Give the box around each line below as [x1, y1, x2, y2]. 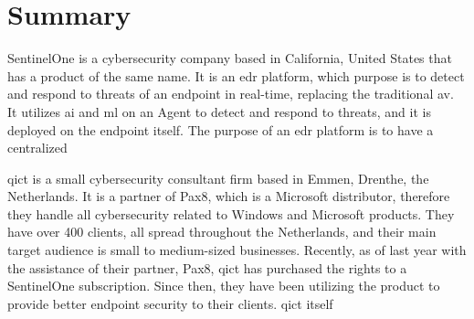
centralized [7, 138, 68, 157]
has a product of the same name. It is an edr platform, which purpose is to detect [7, 66, 465, 85]
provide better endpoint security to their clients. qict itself [7, 293, 333, 313]
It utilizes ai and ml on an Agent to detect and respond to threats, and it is [7, 101, 431, 121]
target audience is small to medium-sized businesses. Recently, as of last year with [7, 240, 467, 260]
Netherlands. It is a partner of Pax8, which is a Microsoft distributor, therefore [7, 186, 450, 206]
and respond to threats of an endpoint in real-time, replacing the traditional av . [7, 84, 454, 103]
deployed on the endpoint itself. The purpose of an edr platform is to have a [7, 120, 434, 139]
